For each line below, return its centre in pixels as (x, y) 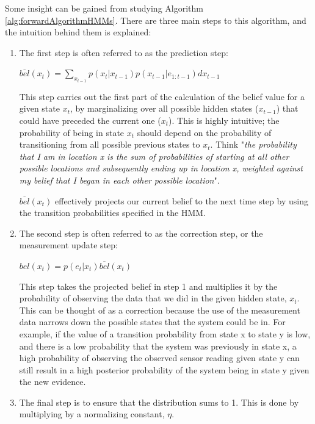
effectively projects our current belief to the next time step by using (182, 200)
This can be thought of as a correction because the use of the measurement (160, 310)
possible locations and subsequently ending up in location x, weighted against (161, 168)
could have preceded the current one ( (90, 120)
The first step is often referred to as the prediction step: (124, 52)
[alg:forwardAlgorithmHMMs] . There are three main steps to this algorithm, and (156, 20)
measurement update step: (68, 245)
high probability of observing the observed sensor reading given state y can (159, 358)
